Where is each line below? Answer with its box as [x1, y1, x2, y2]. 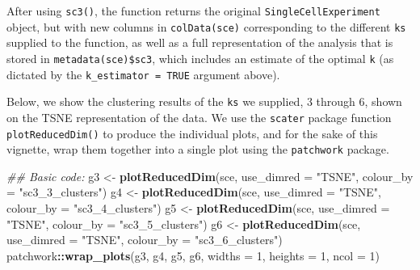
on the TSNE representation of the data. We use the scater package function [6, 108, 392, 125]
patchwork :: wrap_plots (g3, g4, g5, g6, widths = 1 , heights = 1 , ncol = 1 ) [6, 247, 380, 264]
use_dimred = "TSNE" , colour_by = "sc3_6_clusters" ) [6, 231, 283, 248]
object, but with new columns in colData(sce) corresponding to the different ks [6, 18, 406, 35]
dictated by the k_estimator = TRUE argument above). [6, 65, 280, 82]
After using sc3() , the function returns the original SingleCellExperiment [6, 2, 380, 19]
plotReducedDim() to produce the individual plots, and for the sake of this [6, 124, 378, 141]
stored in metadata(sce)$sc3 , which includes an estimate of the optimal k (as [6, 49, 394, 66]
